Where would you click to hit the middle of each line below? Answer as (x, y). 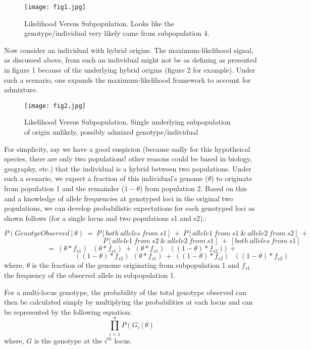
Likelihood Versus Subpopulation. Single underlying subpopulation (127, 122)
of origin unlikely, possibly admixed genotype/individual (111, 132)
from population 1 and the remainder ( (64, 188)
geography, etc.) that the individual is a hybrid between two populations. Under (128, 168)
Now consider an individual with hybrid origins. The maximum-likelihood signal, (129, 50)
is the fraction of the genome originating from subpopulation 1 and (136, 265)
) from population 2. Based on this (193, 188)
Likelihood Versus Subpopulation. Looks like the (99, 23)
